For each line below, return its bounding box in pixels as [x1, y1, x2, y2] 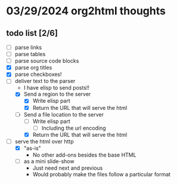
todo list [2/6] [6, 28, 58, 38]
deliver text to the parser [14, 78, 76, 85]
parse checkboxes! [14, 70, 62, 78]
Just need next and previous [32, 164, 103, 171]
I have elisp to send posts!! [23, 84, 90, 91]
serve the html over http [14, 137, 74, 145]
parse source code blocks [14, 57, 79, 65]
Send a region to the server [23, 91, 91, 98]
